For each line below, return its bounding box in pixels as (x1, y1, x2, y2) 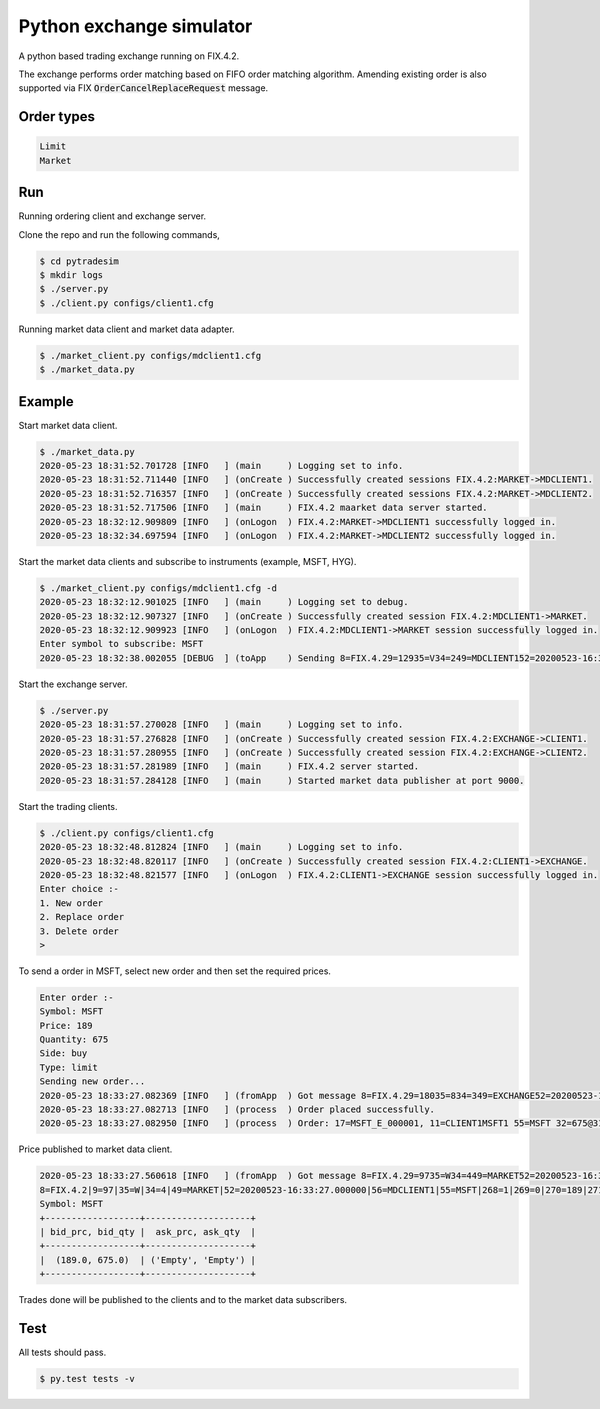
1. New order (39, 897, 104, 909)
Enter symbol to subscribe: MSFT (39, 638, 204, 650)
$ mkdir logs (39, 269, 104, 280)
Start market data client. (18, 419, 118, 431)
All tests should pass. (18, 1346, 107, 1358)
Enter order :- (39, 991, 114, 1003)
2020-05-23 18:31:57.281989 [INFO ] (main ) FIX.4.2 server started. (39, 761, 420, 772)
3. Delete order (39, 925, 120, 937)
